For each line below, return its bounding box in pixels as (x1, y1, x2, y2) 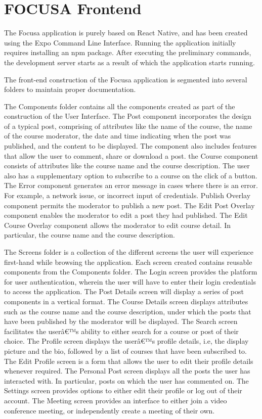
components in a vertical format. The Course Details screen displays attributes (4, 296, 248, 306)
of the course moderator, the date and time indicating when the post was (4, 130, 231, 141)
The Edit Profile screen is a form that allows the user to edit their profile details (4, 355, 253, 366)
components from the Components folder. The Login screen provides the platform (4, 266, 257, 277)
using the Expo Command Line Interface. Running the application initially (4, 37, 236, 48)
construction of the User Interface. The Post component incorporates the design (4, 111, 251, 121)
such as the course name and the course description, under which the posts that (4, 306, 251, 316)
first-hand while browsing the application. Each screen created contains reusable (4, 256, 252, 267)
